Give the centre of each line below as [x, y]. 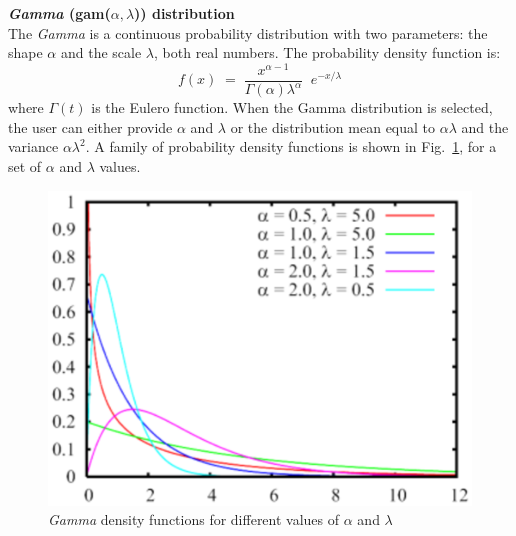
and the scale [101, 52]
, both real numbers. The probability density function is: [327, 52]
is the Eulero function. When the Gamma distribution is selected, [292, 107]
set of [25, 166]
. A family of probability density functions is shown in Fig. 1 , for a [291, 146]
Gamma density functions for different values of [194, 519]
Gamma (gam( [59, 13]
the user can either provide [90, 126]
